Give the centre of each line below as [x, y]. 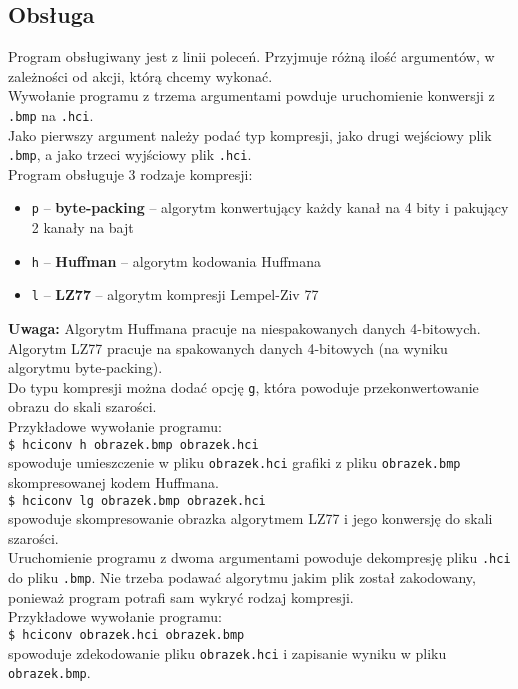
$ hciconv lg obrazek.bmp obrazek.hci [137, 500]
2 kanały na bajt [82, 227]
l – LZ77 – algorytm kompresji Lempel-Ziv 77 [175, 294]
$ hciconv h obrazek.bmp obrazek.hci [133, 444]
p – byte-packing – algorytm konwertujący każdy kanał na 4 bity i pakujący [270, 207]
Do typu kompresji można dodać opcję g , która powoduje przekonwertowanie [243, 386]
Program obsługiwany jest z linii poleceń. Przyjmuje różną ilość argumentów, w [251, 56]
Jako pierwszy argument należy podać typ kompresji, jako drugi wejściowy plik [250, 134]
